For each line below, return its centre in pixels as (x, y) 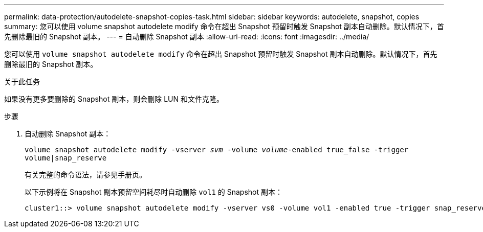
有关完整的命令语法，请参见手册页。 (85, 175)
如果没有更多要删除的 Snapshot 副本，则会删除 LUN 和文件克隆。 (114, 99)
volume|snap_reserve (66, 158)
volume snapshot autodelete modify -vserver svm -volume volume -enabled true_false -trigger (217, 150)
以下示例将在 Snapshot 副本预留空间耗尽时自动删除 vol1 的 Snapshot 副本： (154, 192)
